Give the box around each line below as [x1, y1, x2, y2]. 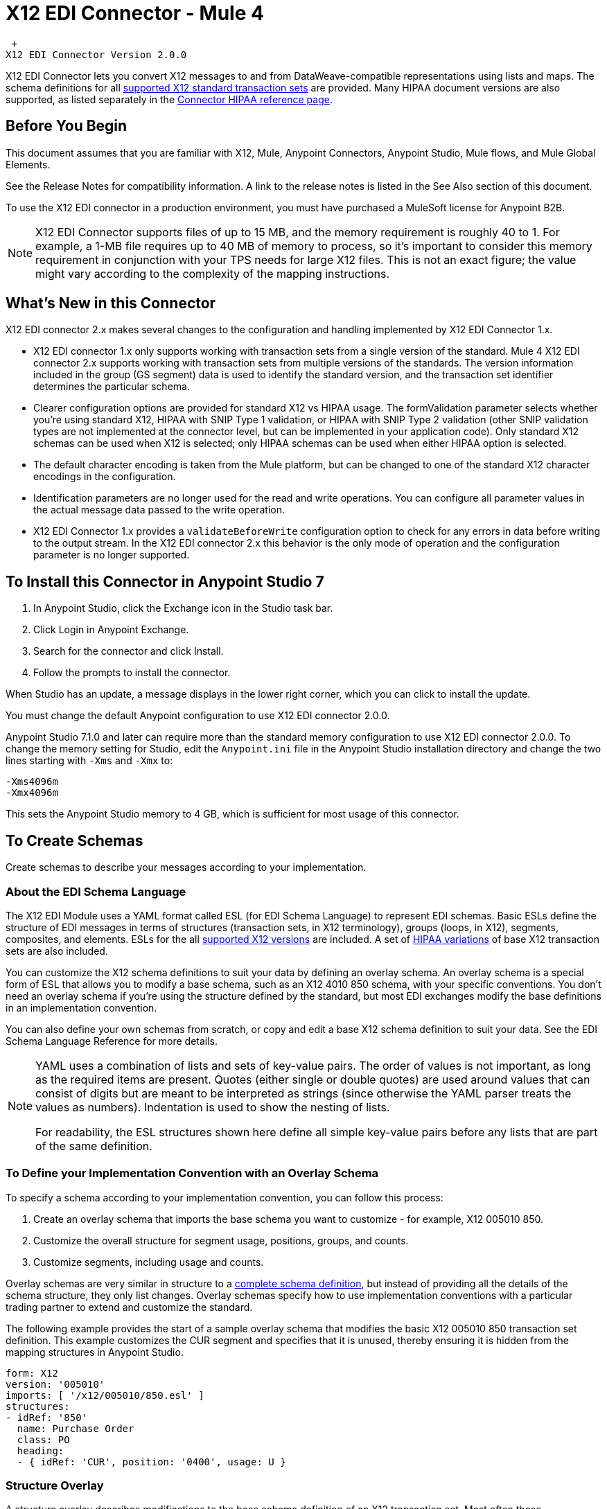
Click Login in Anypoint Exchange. [33, 624, 189, 636]
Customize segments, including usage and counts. [33, 1255, 264, 1268]
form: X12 [6, 1367, 58, 1379]
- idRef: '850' [6, 1411, 88, 1423]
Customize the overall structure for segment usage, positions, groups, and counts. [33, 1234, 409, 1246]
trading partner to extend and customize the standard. [6, 1300, 253, 1313]
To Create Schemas [6, 831, 143, 849]
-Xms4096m [6, 776, 58, 788]
